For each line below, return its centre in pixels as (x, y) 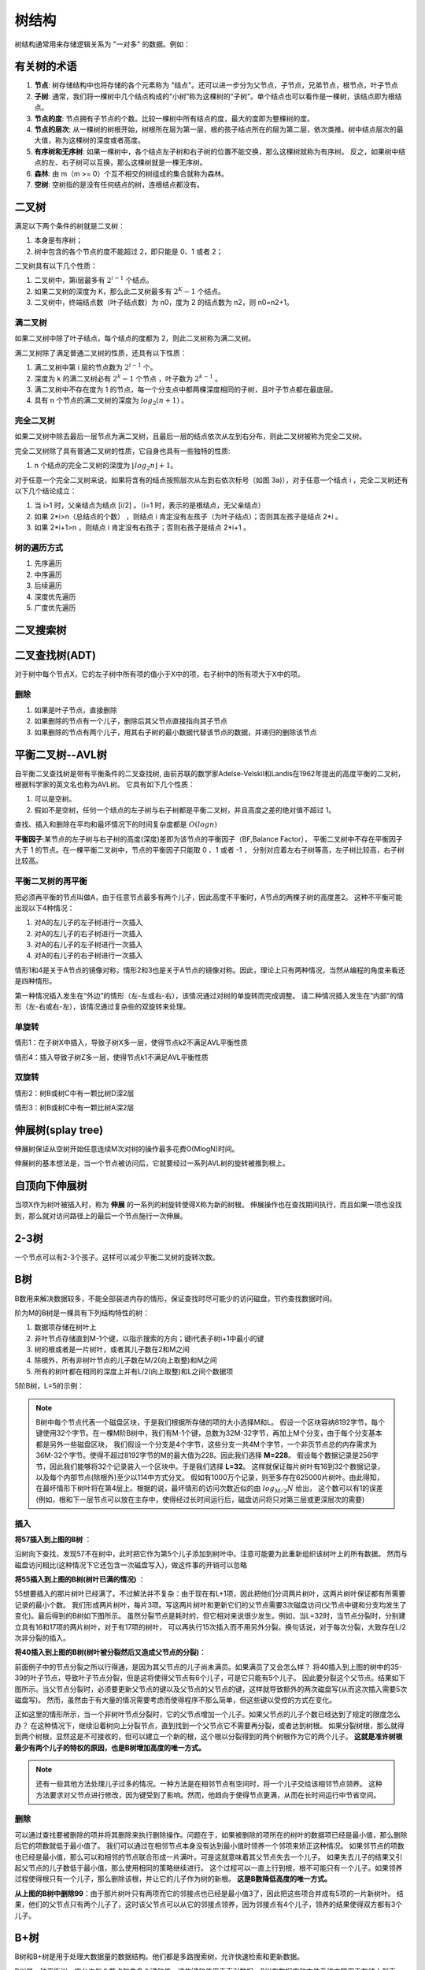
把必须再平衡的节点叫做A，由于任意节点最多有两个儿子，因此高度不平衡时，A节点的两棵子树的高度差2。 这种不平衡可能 (209, 897)
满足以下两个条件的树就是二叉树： (70, 225)
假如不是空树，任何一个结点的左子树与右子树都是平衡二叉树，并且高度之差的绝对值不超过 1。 (185, 810)
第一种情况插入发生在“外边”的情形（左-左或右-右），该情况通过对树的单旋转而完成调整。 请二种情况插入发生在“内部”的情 (209, 995)
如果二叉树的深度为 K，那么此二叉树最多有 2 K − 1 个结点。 (130, 291)
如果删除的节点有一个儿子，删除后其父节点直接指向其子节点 (131, 721)
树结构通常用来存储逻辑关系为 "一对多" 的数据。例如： (102, 44)
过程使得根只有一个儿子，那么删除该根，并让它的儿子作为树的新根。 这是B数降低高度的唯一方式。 (173, 1879)
